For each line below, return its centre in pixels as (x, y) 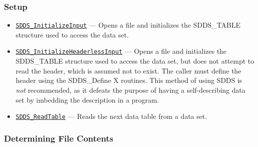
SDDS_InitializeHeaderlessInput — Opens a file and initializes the (121, 51)
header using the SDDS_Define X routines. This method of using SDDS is (129, 80)
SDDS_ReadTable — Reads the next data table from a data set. (111, 116)
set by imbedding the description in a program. (87, 99)
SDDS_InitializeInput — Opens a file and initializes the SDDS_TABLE (128, 25)
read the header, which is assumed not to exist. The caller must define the (129, 70)
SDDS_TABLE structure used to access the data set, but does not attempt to (135, 61)
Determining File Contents (59, 138)
